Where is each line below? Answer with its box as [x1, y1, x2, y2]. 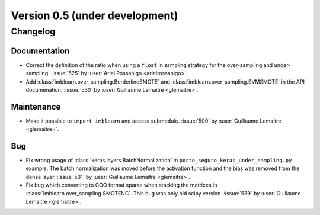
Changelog [11, 26, 56, 37]
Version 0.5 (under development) [11, 9, 178, 22]
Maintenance [11, 101, 61, 112]
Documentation [11, 46, 70, 56]
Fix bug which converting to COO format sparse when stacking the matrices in [25, 181, 217, 189]
